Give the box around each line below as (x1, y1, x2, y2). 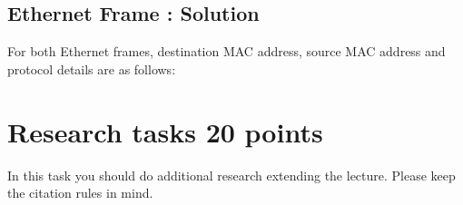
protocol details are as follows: (7, 59, 176, 78)
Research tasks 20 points (7, 112, 323, 150)
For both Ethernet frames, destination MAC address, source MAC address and (7, 42, 446, 61)
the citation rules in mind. (7, 183, 153, 202)
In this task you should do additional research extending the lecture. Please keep (7, 165, 456, 184)
